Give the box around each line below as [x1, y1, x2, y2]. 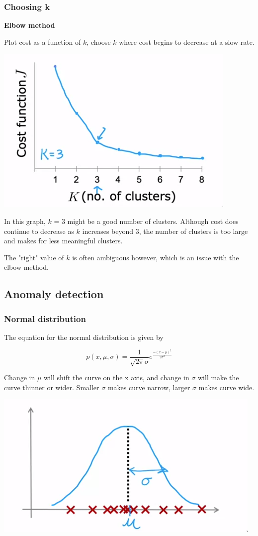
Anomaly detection [4, 286, 104, 302]
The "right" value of [4, 252, 64, 262]
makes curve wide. [198, 382, 255, 392]
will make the [197, 372, 239, 383]
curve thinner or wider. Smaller [4, 382, 99, 392]
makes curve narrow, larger [107, 382, 190, 392]
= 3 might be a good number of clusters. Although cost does [54, 216, 239, 226]
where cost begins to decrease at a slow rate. [119, 36, 255, 47]
